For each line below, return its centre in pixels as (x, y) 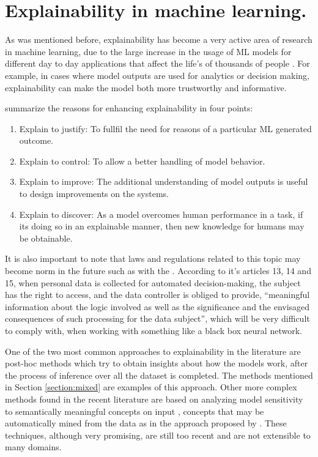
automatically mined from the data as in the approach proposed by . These (146, 423)
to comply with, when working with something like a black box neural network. (153, 330)
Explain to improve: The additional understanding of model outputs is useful (164, 181)
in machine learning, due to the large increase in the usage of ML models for (148, 51)
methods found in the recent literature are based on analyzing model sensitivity (154, 399)
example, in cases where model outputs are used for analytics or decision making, (157, 75)
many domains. (33, 447)
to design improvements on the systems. (94, 194)
